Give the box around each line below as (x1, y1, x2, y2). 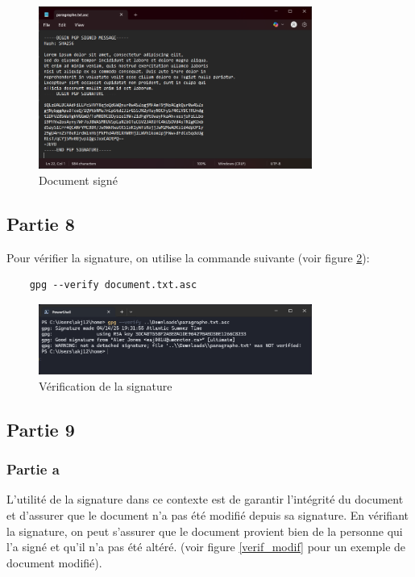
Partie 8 (6, 211, 75, 236)
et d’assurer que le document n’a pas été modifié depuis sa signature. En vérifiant (6, 506, 409, 523)
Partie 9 (6, 416, 75, 441)
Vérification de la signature (39, 377, 172, 394)
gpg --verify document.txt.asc (29, 279, 197, 291)
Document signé (39, 171, 118, 188)
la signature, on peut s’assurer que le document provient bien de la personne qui (6, 522, 403, 539)
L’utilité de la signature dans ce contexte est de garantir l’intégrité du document (6, 491, 404, 508)
